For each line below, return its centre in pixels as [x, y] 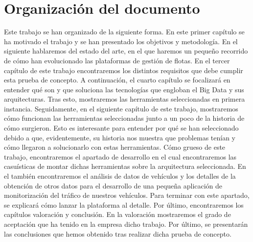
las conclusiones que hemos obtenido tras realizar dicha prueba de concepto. [118, 233]
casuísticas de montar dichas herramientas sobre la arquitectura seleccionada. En [125, 166]
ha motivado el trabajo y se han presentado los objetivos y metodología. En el [121, 41]
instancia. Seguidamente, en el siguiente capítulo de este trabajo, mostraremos [121, 108]
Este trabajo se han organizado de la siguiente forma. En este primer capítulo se [124, 32]
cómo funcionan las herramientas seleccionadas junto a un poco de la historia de [124, 118]
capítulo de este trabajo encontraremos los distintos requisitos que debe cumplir [124, 70]
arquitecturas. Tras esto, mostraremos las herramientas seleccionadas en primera [125, 99]
